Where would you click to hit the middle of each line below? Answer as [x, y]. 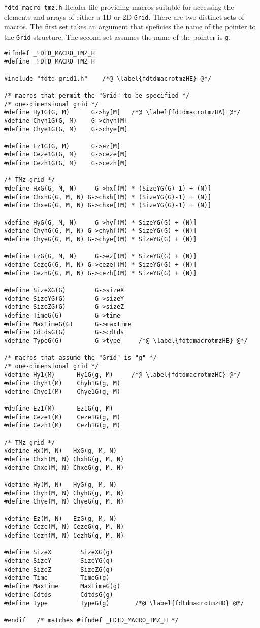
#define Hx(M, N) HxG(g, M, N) [60, 451]
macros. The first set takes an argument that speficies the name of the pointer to [130, 27]
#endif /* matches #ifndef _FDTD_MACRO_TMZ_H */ [91, 620]
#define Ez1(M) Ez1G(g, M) [59, 409]
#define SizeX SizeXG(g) [59, 553]
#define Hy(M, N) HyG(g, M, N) [60, 485]
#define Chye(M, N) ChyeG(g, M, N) [64, 502]
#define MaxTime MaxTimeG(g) [62, 586]
